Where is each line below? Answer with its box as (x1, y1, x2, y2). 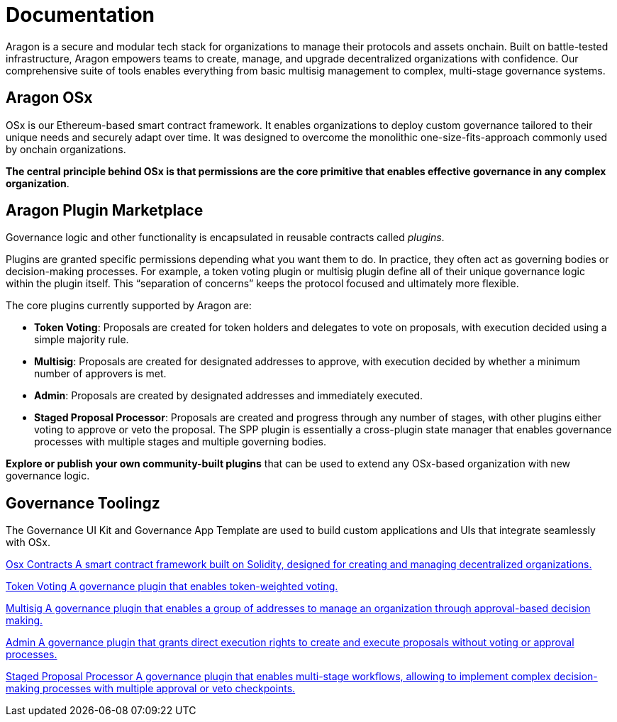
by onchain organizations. (6, 143, 126, 155)
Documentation (6, 3, 155, 27)
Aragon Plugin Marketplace (6, 201, 204, 220)
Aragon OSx (6, 89, 93, 107)
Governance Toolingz (6, 494, 160, 512)
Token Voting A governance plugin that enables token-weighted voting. (6, 580, 338, 593)
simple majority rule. (34, 333, 129, 346)
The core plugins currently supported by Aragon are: (6, 299, 252, 312)
